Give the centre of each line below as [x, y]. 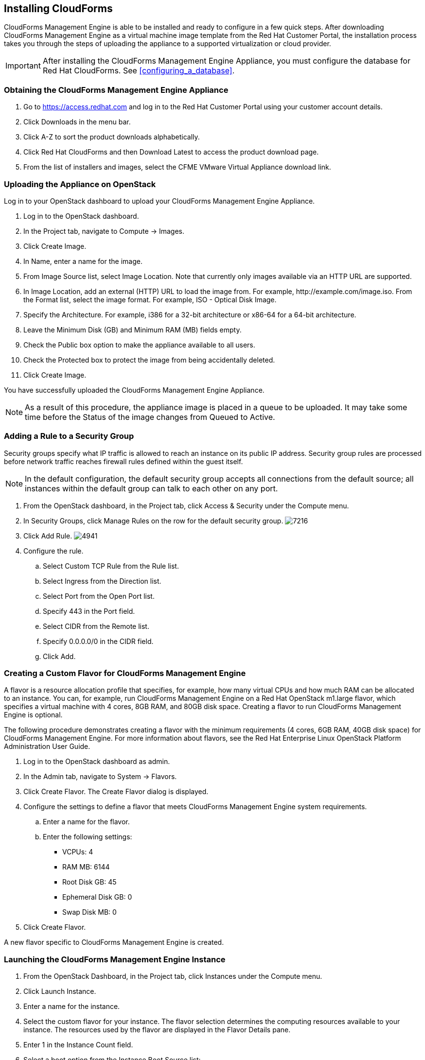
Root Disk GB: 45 [89, 882]
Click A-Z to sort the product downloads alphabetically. [112, 137]
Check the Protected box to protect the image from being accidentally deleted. [149, 360]
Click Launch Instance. [60, 991]
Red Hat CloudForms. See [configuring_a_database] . [139, 71]
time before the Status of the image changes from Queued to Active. [150, 417]
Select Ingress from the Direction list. [102, 581]
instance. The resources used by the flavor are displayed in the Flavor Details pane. [157, 1030]
